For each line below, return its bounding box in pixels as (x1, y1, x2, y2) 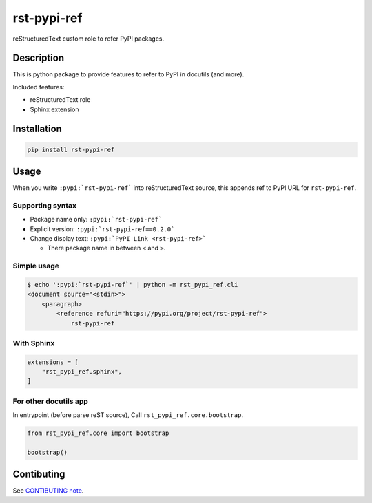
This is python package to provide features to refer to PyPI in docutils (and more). (12, 70, 245, 78)
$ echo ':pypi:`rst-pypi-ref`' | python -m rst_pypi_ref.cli (27, 281, 238, 288)
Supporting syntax (12, 200, 77, 210)
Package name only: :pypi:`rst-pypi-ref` (30, 215, 163, 224)
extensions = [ (27, 358, 79, 366)
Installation (12, 123, 62, 135)
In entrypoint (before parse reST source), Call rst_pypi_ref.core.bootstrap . (12, 411, 244, 419)
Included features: (12, 83, 65, 91)
